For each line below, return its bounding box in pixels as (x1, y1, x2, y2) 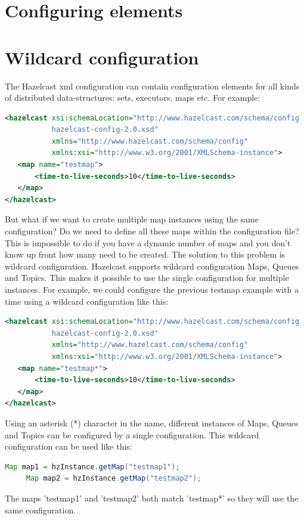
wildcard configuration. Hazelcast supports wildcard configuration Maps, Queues (5, 259, 299, 272)
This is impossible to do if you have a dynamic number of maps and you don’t (5, 236, 291, 249)
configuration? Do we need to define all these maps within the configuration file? (5, 225, 299, 237)
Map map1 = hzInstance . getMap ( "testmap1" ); (5, 462, 180, 471)
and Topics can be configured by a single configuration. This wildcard (5, 428, 259, 441)
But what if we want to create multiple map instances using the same (5, 213, 259, 225)
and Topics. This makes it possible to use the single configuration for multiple (5, 271, 289, 284)
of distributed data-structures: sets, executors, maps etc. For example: (5, 91, 260, 104)
